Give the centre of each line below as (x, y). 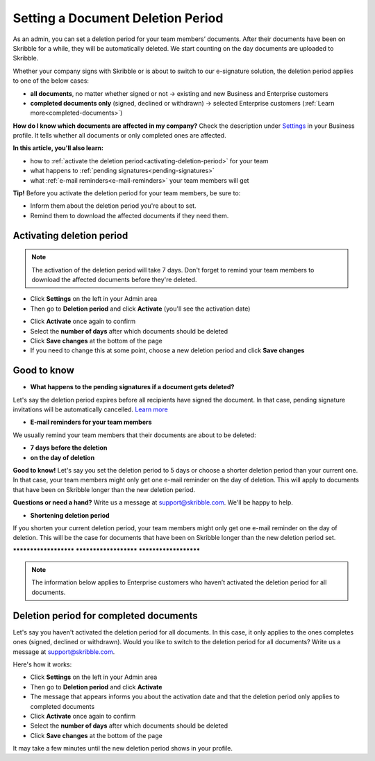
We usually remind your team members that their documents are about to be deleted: (134, 435)
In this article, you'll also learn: (58, 148)
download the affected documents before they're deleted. (114, 279)
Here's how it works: (42, 664)
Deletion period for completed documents (105, 615)
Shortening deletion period (70, 515)
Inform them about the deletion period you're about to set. (114, 206)
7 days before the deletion (69, 448)
